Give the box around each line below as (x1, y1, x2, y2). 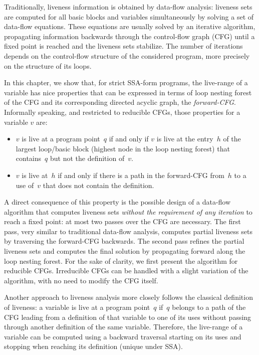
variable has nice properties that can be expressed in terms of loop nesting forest (4, 87, 252, 97)
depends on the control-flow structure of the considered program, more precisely (4, 50, 250, 61)
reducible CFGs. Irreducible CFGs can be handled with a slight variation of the (4, 265, 248, 276)
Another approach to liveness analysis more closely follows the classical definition (4, 292, 253, 302)
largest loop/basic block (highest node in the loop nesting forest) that (16, 143, 230, 153)
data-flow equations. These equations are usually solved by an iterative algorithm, (4, 21, 255, 32)
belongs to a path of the (172, 302, 246, 312)
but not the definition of (50, 153, 125, 163)
